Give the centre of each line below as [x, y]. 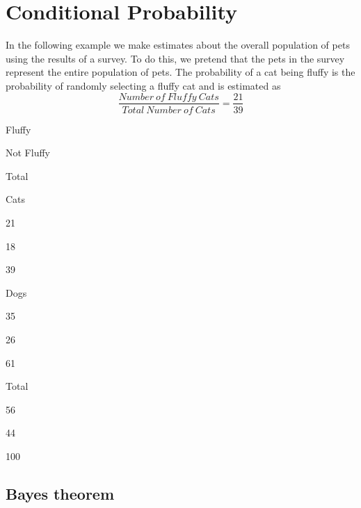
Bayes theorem [60, 493]
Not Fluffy [28, 153]
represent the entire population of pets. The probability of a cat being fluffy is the [180, 72]
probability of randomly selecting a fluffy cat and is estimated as [143, 85]
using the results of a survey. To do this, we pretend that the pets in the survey [175, 58]
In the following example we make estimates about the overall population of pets [178, 45]
